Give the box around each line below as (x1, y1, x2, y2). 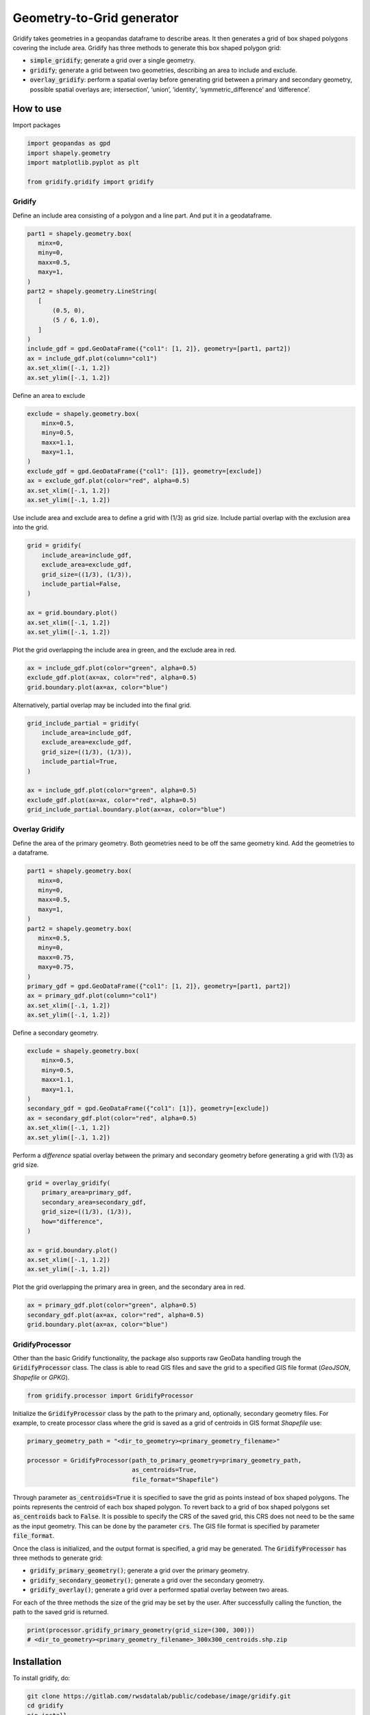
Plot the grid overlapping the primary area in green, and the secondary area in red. (12, 1283, 246, 1291)
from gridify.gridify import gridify (27, 178, 154, 185)
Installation (12, 1655, 62, 1667)
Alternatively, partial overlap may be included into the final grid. (12, 700, 192, 709)
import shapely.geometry (27, 149, 111, 157)
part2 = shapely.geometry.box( (27, 925, 133, 932)
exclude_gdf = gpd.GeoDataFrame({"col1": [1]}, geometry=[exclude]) (27, 467, 262, 475)
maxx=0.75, (38, 954, 75, 961)
